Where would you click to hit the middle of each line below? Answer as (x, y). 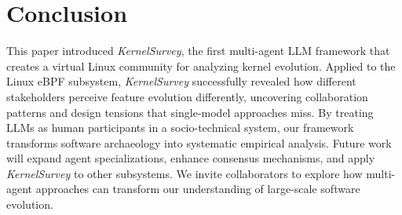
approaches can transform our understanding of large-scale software (198, 189)
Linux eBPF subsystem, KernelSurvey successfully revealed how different (181, 81)
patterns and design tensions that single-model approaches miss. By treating (190, 112)
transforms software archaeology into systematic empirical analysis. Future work (199, 142)
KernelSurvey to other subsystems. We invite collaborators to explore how (185, 173)
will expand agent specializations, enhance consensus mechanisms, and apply (191, 158)
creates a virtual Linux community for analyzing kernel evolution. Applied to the (201, 66)
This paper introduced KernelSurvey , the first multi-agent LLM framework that (198, 51)
